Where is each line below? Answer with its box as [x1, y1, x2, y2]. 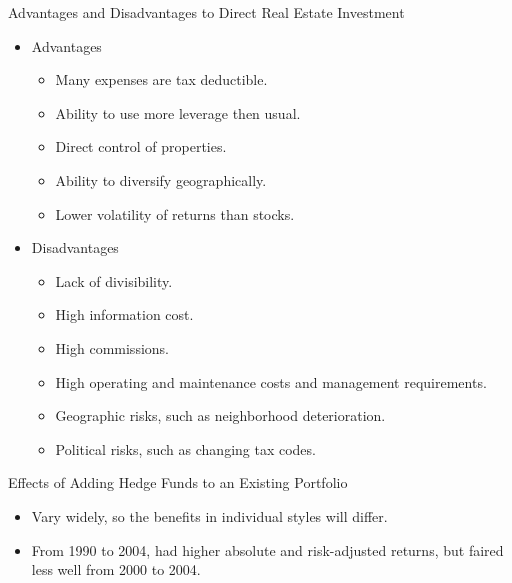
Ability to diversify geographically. [55, 169, 267, 190]
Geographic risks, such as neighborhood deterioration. [55, 405, 386, 426]
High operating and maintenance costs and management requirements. [55, 371, 487, 392]
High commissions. [55, 337, 169, 358]
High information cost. [55, 304, 194, 325]
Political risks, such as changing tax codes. [55, 438, 316, 459]
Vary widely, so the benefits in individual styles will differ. [31, 505, 388, 526]
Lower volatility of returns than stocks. [55, 203, 295, 224]
